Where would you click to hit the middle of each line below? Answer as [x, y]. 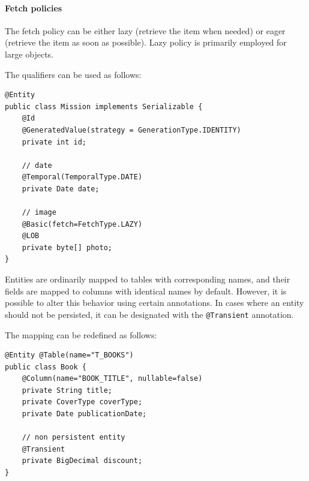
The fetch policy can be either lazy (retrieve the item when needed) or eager [145, 30]
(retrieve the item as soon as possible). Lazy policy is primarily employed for [146, 42]
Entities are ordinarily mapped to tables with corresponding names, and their [148, 279]
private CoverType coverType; [82, 402]
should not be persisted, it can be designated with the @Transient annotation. [149, 314]
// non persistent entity [73, 438]
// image [39, 213]
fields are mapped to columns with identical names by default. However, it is [146, 291]
